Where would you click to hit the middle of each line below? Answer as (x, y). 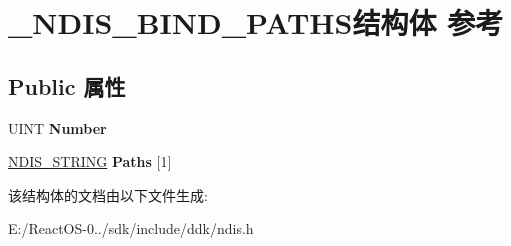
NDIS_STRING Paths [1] (90, 161)
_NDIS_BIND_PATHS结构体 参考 (256, 22)
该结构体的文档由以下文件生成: (108, 194)
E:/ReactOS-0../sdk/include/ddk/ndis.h (131, 228)
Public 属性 (67, 85)
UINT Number (57, 127)
